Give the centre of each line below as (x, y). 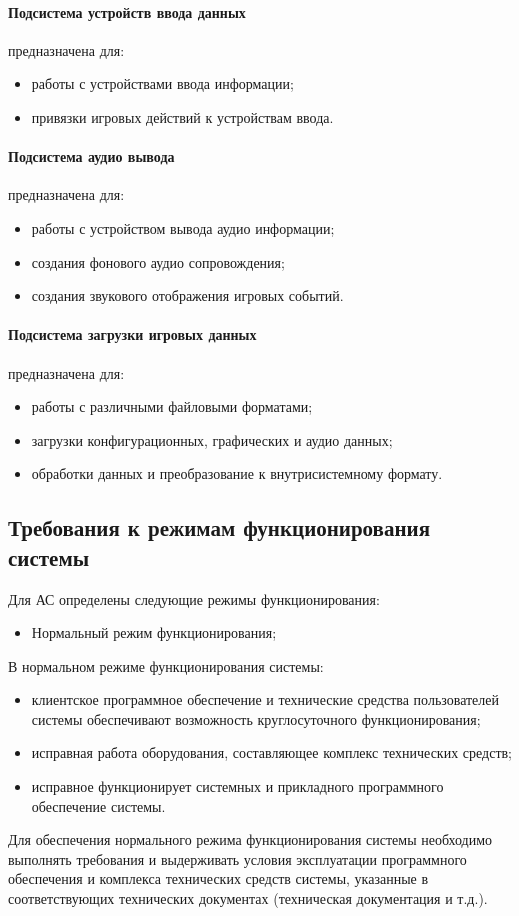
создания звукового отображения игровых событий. (187, 295)
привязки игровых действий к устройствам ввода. (182, 116)
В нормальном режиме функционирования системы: (166, 665)
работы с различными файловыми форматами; (172, 406)
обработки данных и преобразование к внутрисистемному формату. (237, 473)
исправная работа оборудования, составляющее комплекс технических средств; (272, 752)
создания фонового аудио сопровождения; (158, 261)
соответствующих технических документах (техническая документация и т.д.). (248, 898)
